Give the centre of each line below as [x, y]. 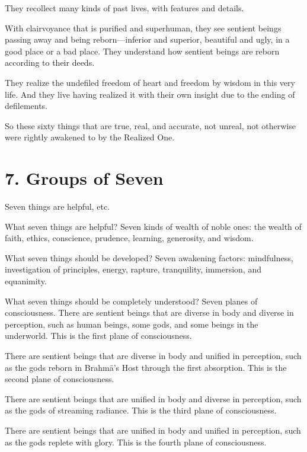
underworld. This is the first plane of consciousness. [98, 336]
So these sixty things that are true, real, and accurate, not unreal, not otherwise [150, 125]
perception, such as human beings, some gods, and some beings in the [132, 324]
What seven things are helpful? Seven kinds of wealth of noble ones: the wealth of [153, 226]
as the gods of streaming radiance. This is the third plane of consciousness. [141, 410]
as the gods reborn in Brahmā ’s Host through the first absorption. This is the [146, 367]
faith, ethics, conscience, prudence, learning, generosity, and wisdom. [129, 238]
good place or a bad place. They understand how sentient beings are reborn [142, 51]
